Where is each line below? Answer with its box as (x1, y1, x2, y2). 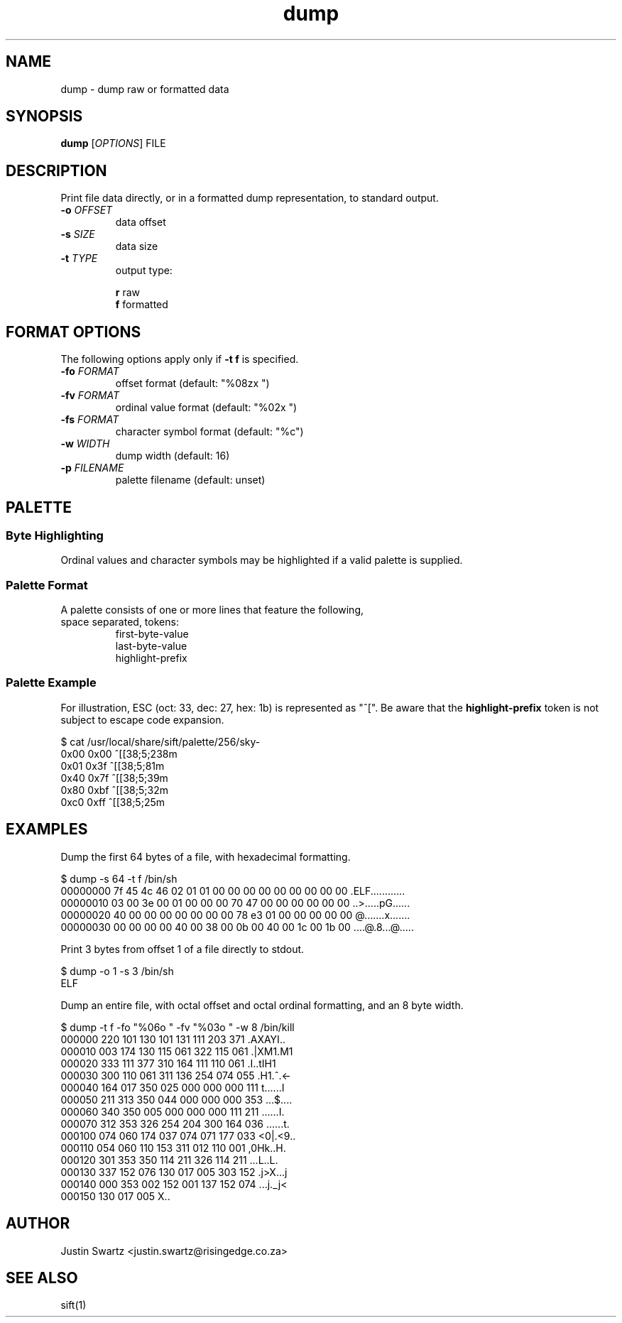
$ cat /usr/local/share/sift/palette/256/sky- (60, 735, 261, 748)
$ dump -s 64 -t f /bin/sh (60, 872, 178, 885)
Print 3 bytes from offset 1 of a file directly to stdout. (60, 942, 305, 955)
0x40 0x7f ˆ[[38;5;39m (60, 771, 168, 784)
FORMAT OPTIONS (6, 322, 141, 341)
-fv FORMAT (60, 389, 119, 402)
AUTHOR (6, 1214, 70, 1233)
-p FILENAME (60, 462, 124, 474)
